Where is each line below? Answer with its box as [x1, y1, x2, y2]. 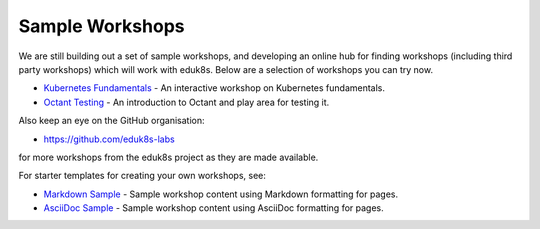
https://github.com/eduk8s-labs [43, 133, 175, 145]
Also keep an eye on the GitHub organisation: [18, 115, 205, 127]
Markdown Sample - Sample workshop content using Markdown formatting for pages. [43, 188, 399, 200]
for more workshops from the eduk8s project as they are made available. [18, 151, 319, 163]
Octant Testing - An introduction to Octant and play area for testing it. [43, 96, 330, 108]
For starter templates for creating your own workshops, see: [18, 170, 267, 182]
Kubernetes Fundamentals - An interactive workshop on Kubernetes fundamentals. [43, 82, 385, 94]
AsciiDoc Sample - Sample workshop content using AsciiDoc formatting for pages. [43, 202, 384, 214]
